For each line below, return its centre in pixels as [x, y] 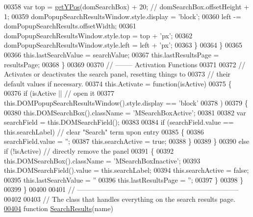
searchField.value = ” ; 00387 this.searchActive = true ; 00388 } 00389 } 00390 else [127, 141]
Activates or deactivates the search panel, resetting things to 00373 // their [117, 74]
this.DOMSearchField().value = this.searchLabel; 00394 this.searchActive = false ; [126, 170]
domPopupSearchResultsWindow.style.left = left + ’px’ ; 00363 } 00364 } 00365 [123, 45]
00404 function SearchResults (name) [59, 208]
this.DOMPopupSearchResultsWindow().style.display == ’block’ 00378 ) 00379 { [126, 102]
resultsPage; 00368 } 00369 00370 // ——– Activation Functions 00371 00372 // [125, 64]
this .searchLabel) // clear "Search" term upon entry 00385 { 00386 [104, 131]
